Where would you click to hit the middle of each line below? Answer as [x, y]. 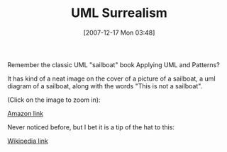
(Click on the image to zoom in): [54, 100]
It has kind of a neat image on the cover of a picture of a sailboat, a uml [111, 78]
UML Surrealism [119, 13]
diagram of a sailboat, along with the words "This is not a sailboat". [105, 86]
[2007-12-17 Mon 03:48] [119, 33]
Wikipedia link [28, 141]
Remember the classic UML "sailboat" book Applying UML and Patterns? [113, 64]
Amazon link [26, 113]
